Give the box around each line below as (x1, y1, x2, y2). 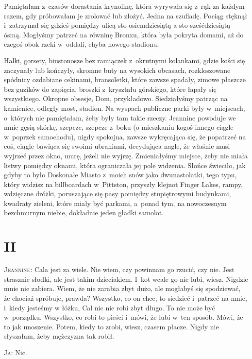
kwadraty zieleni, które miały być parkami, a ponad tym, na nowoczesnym (4, 198, 227, 208)
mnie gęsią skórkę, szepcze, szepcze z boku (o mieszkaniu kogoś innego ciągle (4, 122, 234, 132)
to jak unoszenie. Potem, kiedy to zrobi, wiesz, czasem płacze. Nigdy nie (4, 321, 219, 331)
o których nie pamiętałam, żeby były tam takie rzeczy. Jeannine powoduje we (4, 112, 236, 122)
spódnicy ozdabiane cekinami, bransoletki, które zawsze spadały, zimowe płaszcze (4, 74, 246, 85)
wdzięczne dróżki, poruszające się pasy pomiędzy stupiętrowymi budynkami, (4, 188, 231, 199)
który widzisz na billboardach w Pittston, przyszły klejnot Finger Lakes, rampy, (4, 179, 243, 189)
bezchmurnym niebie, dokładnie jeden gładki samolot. (4, 207, 164, 218)
